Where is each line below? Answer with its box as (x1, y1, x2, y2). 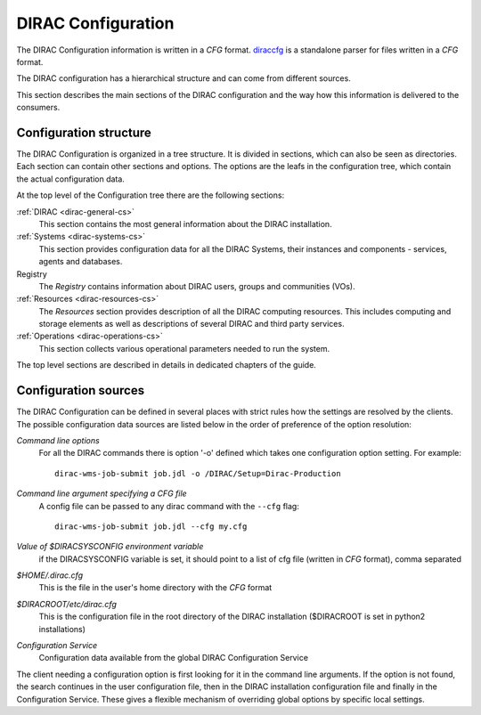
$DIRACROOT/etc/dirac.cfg (16, 598, 118, 609)
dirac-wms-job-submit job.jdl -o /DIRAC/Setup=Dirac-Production (54, 468, 342, 478)
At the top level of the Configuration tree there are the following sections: (16, 190, 285, 200)
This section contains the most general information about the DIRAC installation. (38, 218, 333, 229)
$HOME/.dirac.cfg (16, 570, 84, 581)
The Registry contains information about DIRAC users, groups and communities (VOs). (38, 280, 355, 291)
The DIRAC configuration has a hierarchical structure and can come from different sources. (16, 73, 351, 84)
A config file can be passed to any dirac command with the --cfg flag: (38, 500, 300, 511)
